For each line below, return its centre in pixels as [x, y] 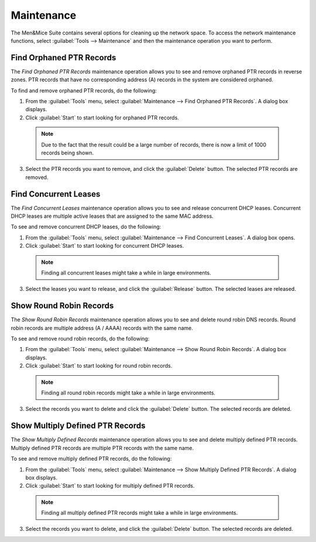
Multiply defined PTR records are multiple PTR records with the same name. [102, 448]
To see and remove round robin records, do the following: [80, 339]
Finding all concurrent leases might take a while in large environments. [126, 273]
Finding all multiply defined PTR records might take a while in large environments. [140, 513]
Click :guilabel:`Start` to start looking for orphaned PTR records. [102, 118]
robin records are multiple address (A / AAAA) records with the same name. [102, 328]
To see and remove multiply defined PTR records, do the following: [91, 459]
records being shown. [68, 153]
